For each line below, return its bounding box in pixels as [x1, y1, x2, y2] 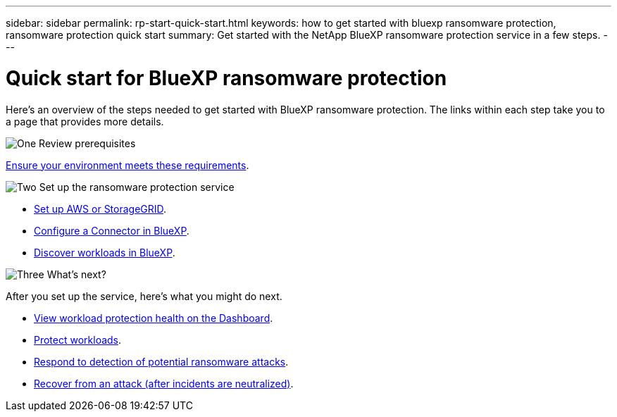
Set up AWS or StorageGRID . [34, 202, 167, 215]
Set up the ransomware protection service [39, 180, 235, 193]
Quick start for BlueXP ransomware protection [6, 66, 447, 90]
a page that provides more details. [6, 115, 164, 127]
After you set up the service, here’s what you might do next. [6, 290, 282, 302]
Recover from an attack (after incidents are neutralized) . [34, 377, 294, 390]
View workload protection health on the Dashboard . [34, 311, 273, 324]
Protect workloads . [34, 333, 122, 346]
